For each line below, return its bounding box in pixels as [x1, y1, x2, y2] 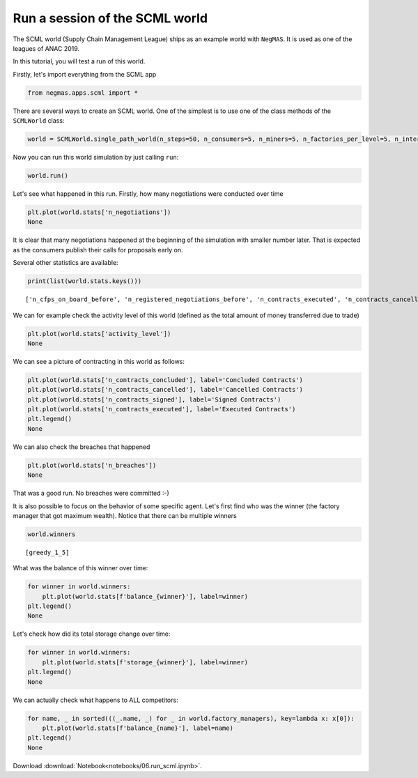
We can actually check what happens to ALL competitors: [13, 696, 178, 704]
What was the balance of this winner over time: [13, 564, 148, 572]
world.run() [27, 171, 69, 180]
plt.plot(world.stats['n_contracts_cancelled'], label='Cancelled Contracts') [27, 386, 303, 394]
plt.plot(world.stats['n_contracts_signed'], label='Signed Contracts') [27, 395, 281, 404]
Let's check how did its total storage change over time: [13, 630, 171, 638]
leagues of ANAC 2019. [13, 44, 80, 52]
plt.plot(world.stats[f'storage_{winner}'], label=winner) [42, 658, 249, 666]
